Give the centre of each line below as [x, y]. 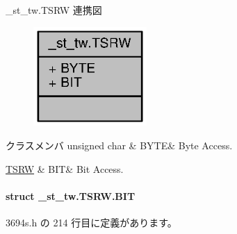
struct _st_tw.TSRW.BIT [71, 195]
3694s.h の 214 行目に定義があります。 [91, 222]
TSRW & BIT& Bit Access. [65, 168]
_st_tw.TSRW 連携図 [54, 10]
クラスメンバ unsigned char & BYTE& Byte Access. [119, 145]
